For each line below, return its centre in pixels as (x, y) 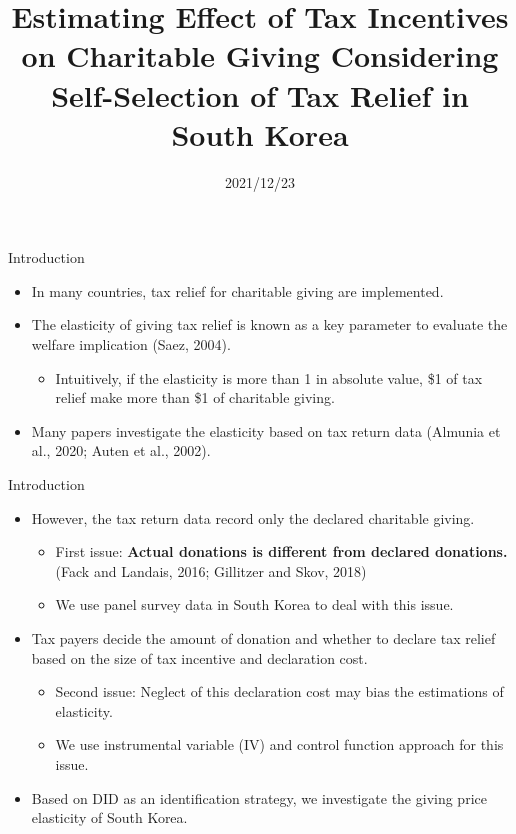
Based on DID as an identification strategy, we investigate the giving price (259, 797)
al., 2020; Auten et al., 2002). (121, 450)
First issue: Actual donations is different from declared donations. (281, 551)
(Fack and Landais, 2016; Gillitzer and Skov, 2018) (211, 570)
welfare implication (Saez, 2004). (131, 344)
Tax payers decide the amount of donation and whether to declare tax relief (263, 638)
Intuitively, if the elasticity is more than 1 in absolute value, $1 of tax (269, 377)
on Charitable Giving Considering (260, 55)
